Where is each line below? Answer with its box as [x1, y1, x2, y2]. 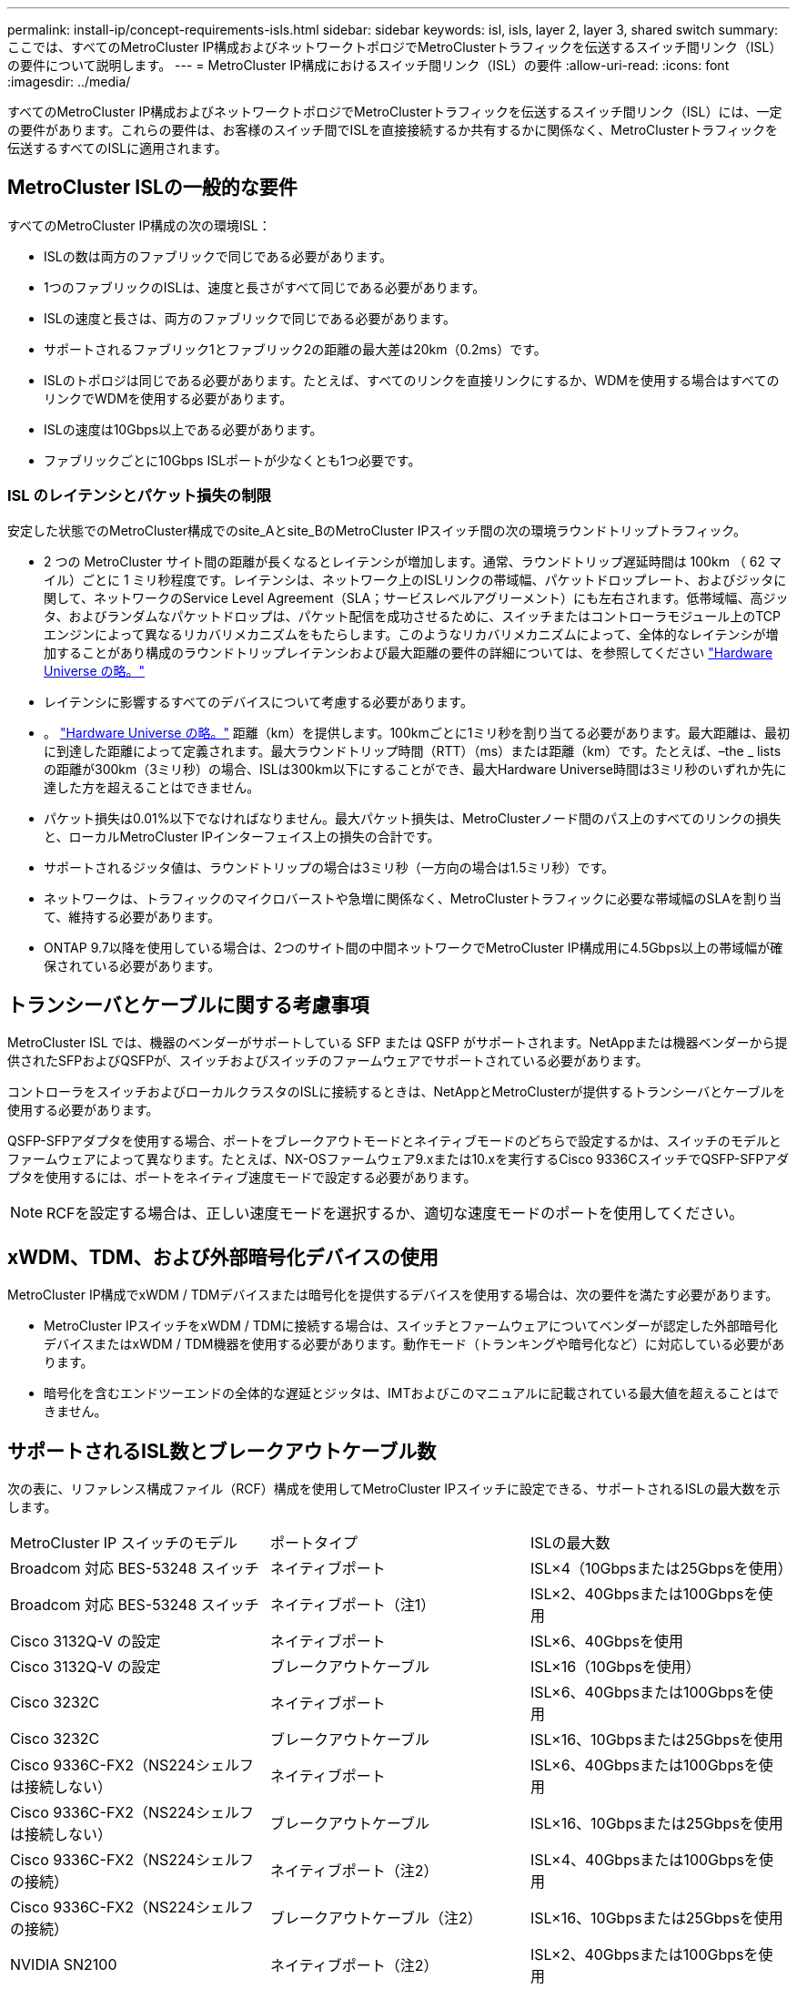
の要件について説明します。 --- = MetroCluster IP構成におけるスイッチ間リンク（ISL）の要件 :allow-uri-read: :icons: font [7, 57, 730, 73]
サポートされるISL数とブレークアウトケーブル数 [7, 1439, 437, 1463]
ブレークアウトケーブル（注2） [269, 1909, 482, 1928]
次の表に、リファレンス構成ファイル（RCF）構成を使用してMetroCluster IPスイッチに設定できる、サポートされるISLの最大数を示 [7, 1481, 781, 1497]
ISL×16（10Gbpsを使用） [530, 1657, 701, 1677]
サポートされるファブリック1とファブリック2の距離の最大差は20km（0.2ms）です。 [44, 341, 547, 357]
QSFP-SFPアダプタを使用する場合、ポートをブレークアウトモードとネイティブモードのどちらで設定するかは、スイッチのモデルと [7, 1133, 782, 1149]
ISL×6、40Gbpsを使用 [530, 1632, 683, 1651]
